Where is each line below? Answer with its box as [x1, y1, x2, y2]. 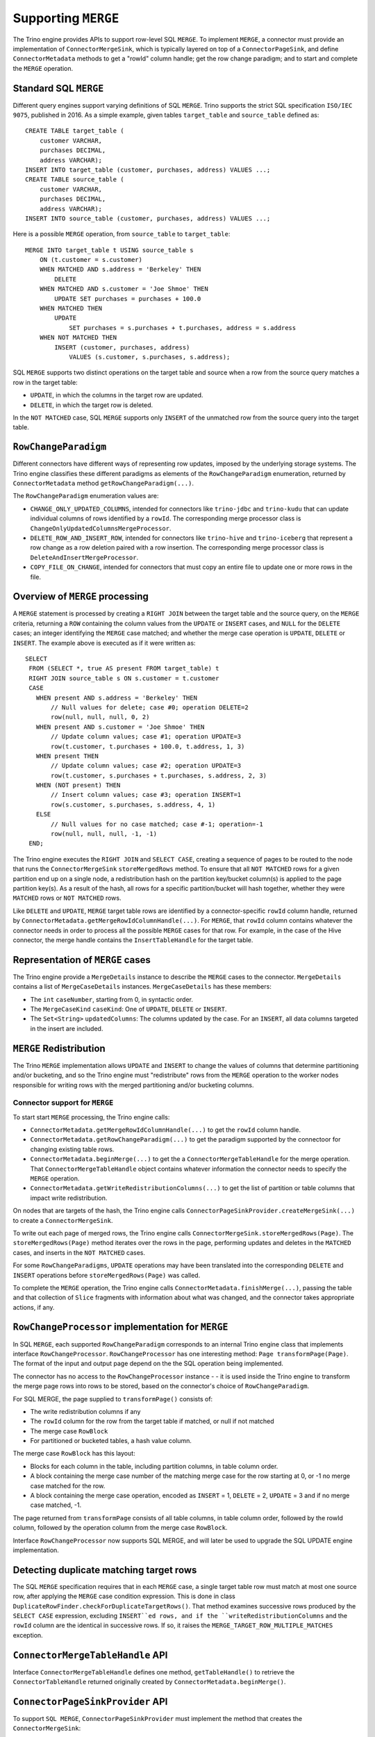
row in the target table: [12, 378, 78, 386]
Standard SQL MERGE [12, 82, 104, 94]
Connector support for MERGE [12, 1098, 114, 1108]
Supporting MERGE [12, 10, 119, 26]
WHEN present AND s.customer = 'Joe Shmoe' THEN [35, 723, 205, 731]
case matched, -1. [30, 1501, 82, 1509]
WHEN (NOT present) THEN [35, 782, 121, 789]
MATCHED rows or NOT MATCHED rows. [12, 894, 122, 903]
